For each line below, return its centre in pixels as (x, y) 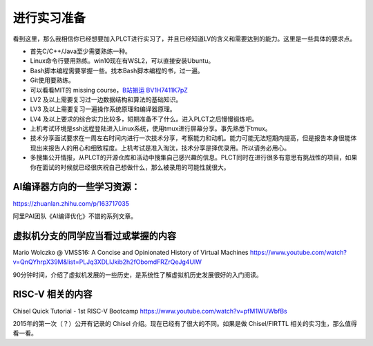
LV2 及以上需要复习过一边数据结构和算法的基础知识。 (106, 99)
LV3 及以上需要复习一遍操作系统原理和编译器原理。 (103, 109)
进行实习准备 (49, 18)
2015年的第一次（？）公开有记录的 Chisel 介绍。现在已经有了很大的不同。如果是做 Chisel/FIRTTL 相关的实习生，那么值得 (185, 323)
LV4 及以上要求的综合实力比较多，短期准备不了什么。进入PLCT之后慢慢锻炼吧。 (144, 119)
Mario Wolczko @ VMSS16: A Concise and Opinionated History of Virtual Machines (131, 252)
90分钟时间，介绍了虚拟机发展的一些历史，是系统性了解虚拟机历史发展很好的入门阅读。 (137, 275)
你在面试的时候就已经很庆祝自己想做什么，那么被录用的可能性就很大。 (130, 167)
